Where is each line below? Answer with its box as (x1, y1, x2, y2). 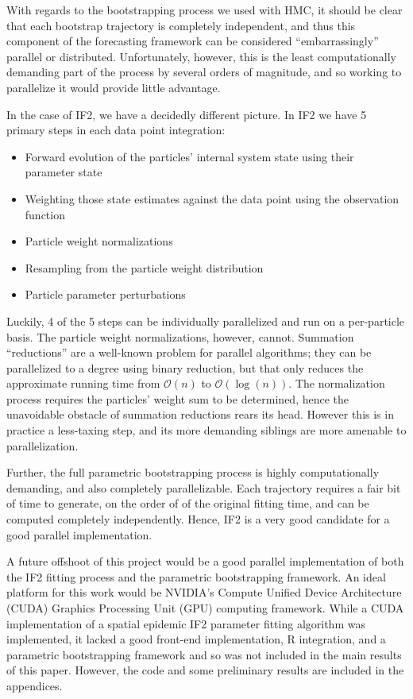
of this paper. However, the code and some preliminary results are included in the (6, 662, 404, 678)
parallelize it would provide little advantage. (6, 79, 221, 95)
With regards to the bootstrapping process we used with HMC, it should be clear (6, 2, 403, 17)
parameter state (25, 164, 102, 180)
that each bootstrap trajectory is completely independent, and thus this (6, 17, 356, 33)
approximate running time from (6, 375, 160, 392)
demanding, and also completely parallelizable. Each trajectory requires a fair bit (6, 479, 401, 496)
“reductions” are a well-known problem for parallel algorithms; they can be (6, 344, 372, 361)
